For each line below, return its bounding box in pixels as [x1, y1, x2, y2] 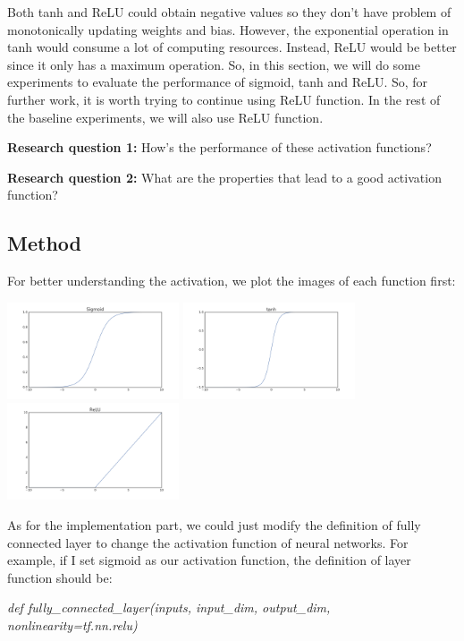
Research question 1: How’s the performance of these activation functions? [7, 138, 432, 157]
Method [7, 229, 81, 257]
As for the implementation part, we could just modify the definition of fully [7, 515, 421, 534]
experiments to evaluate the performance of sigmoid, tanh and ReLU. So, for [7, 73, 428, 91]
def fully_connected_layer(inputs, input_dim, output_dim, [7, 598, 331, 617]
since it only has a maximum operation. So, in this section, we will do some [7, 55, 420, 73]
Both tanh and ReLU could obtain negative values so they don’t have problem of [7, 3, 451, 21]
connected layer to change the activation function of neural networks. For [7, 533, 409, 551]
